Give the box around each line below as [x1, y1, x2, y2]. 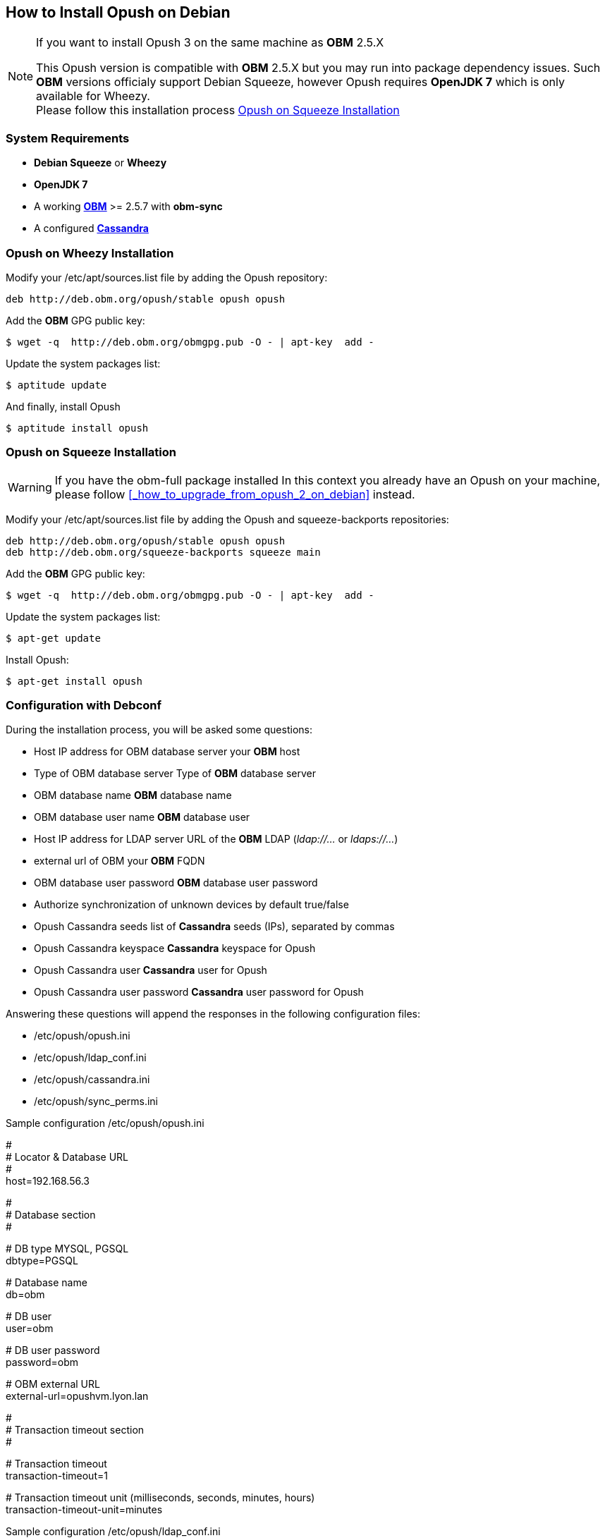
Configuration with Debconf [6, 698, 162, 713]
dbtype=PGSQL [6, 1255, 78, 1267]
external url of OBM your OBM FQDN [34, 855, 205, 867]
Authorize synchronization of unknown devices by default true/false [34, 898, 349, 911]
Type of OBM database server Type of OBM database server [34, 767, 316, 780]
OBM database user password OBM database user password [34, 877, 318, 889]
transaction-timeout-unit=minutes [6, 1503, 163, 1516]
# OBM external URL [6, 1378, 100, 1391]
